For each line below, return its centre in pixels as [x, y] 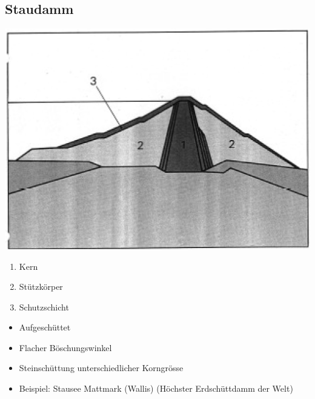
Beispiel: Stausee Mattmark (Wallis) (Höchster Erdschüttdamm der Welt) [156, 388]
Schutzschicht [44, 307]
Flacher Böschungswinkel [65, 347]
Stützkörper [41, 287]
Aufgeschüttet [45, 327]
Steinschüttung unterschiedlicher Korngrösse [101, 368]
